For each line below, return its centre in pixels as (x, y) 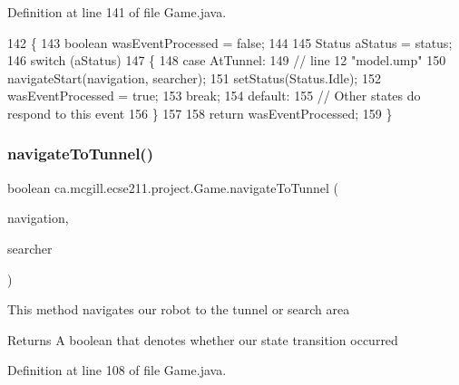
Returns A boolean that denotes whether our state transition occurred (203, 339)
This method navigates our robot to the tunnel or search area (179, 309)
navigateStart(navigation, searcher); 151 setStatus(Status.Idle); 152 (194, 77)
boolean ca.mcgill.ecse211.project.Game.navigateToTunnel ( (173, 187)
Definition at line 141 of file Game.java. (117, 12)
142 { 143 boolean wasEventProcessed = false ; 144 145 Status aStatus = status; (230, 42)
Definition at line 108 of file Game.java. (117, 370)
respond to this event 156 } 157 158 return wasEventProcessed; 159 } (200, 113)
